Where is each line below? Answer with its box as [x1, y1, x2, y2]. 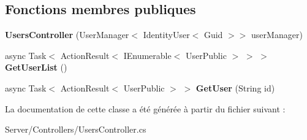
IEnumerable [123, 49, 172, 61]
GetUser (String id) [195, 81, 275, 94]
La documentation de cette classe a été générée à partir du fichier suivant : [5, 102, 286, 115]
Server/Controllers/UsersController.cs [5, 123, 146, 136]
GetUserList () [5, 61, 67, 74]
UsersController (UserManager [5, 28, 129, 41]
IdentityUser [143, 28, 190, 41]
